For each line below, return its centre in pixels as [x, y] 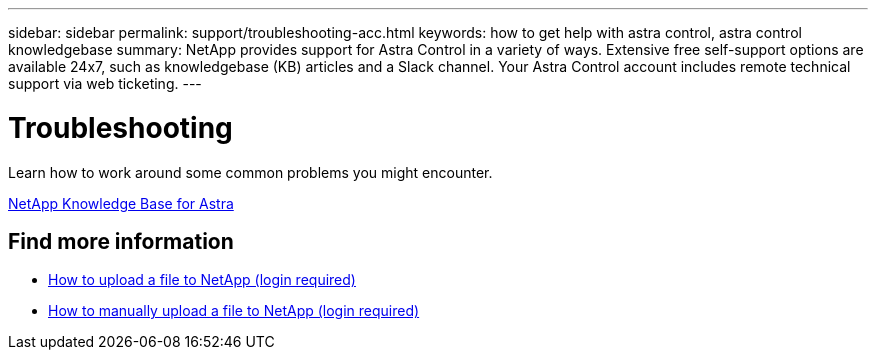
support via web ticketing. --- [105, 83]
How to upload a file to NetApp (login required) [202, 280]
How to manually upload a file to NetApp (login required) [234, 311]
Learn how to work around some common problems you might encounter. [250, 172]
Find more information [121, 241]
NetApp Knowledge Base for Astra [121, 203]
